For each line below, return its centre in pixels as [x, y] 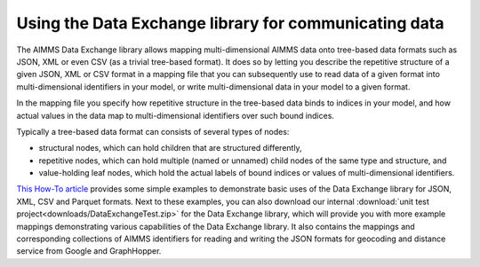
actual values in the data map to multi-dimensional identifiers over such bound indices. [176, 115]
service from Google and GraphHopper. [89, 251]
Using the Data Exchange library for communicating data [230, 23]
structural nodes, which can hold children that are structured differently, [170, 148]
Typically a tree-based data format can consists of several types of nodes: [153, 131]
